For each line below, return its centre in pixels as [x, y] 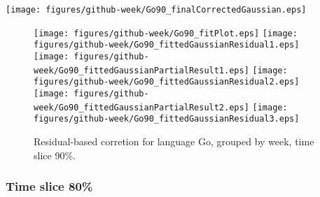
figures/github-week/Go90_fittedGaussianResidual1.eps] [167, 45]
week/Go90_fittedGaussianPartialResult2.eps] [141, 107]
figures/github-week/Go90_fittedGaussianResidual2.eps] [167, 82]
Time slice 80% [49, 186]
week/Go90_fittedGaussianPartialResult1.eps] [141, 70]
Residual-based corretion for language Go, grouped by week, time [174, 141]
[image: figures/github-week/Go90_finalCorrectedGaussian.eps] [156, 10]
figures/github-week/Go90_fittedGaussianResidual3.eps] [167, 119]
